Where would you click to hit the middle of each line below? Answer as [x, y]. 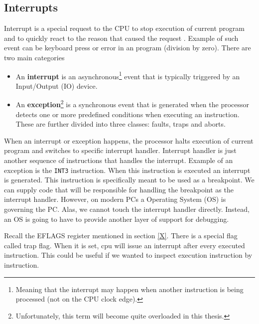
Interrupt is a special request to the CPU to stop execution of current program [124, 28]
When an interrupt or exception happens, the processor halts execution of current [129, 140]
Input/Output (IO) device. [57, 85]
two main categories [34, 57]
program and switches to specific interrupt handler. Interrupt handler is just [120, 150]
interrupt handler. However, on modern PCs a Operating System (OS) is [115, 199]
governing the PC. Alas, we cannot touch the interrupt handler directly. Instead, [127, 209]
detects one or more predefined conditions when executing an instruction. [128, 114]
